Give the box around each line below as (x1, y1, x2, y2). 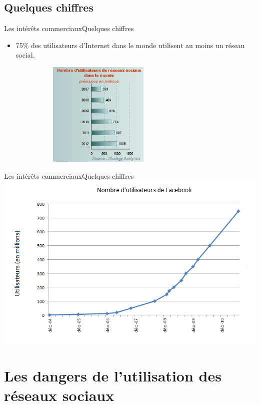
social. (15, 50, 35, 60)
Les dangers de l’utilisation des (4, 365, 221, 385)
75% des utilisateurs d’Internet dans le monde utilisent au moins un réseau (15, 40, 245, 50)
